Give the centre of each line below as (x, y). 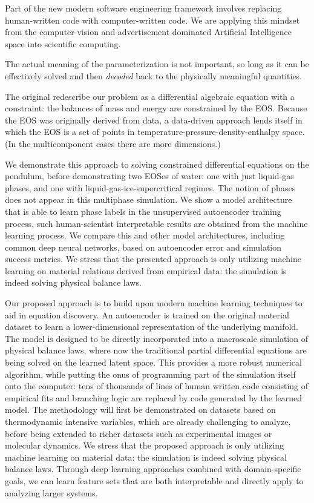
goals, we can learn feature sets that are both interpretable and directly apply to (154, 480)
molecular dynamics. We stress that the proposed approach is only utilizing (145, 445)
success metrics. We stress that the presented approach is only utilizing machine (153, 259)
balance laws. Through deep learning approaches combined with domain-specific (153, 469)
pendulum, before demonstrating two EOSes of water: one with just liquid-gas (149, 176)
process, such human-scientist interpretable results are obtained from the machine (156, 223)
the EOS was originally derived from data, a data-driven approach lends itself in (154, 120)
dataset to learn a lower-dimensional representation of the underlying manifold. (152, 327)
